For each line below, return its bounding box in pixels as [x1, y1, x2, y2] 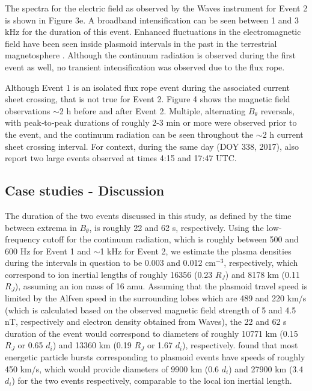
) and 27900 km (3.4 [228, 362, 304, 375]
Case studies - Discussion [5, 181, 165, 200]
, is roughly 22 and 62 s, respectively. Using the [89, 221, 264, 233]
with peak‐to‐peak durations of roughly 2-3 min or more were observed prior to [5, 116, 297, 129]
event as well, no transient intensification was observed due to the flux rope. [5, 60, 285, 73]
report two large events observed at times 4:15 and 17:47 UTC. [5, 152, 237, 164]
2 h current [262, 128, 304, 140]
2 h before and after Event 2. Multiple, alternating [59, 104, 246, 117]
